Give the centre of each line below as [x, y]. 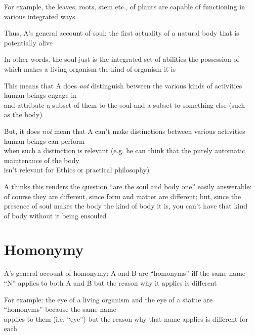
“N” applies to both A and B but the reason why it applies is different [110, 283]
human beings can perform [44, 141]
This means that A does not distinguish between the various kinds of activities [123, 85]
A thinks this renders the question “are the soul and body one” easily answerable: [128, 186]
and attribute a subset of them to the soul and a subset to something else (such [125, 105]
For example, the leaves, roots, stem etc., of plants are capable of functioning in [125, 6]
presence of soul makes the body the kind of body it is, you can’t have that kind [126, 206]
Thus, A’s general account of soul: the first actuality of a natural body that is [122, 33]
